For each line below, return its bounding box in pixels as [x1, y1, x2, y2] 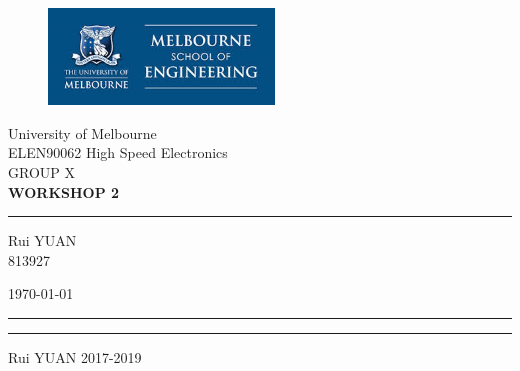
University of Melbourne [8, 122, 157, 143]
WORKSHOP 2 [8, 181, 120, 202]
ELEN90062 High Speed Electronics [8, 142, 228, 163]
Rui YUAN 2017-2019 [8, 346, 142, 367]
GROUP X [8, 161, 75, 182]
